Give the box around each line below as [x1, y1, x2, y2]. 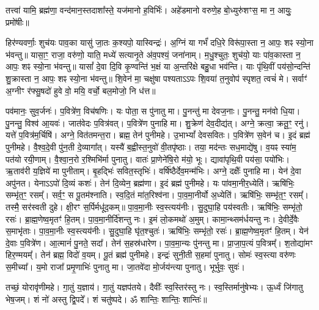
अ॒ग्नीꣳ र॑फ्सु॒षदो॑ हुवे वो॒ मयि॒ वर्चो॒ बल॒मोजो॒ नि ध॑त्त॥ [5, 84, 156, 97]
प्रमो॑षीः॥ [5, 15, 29, 28]
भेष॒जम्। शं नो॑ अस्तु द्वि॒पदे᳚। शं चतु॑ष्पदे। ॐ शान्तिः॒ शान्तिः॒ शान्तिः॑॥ [5, 293, 207, 306]
